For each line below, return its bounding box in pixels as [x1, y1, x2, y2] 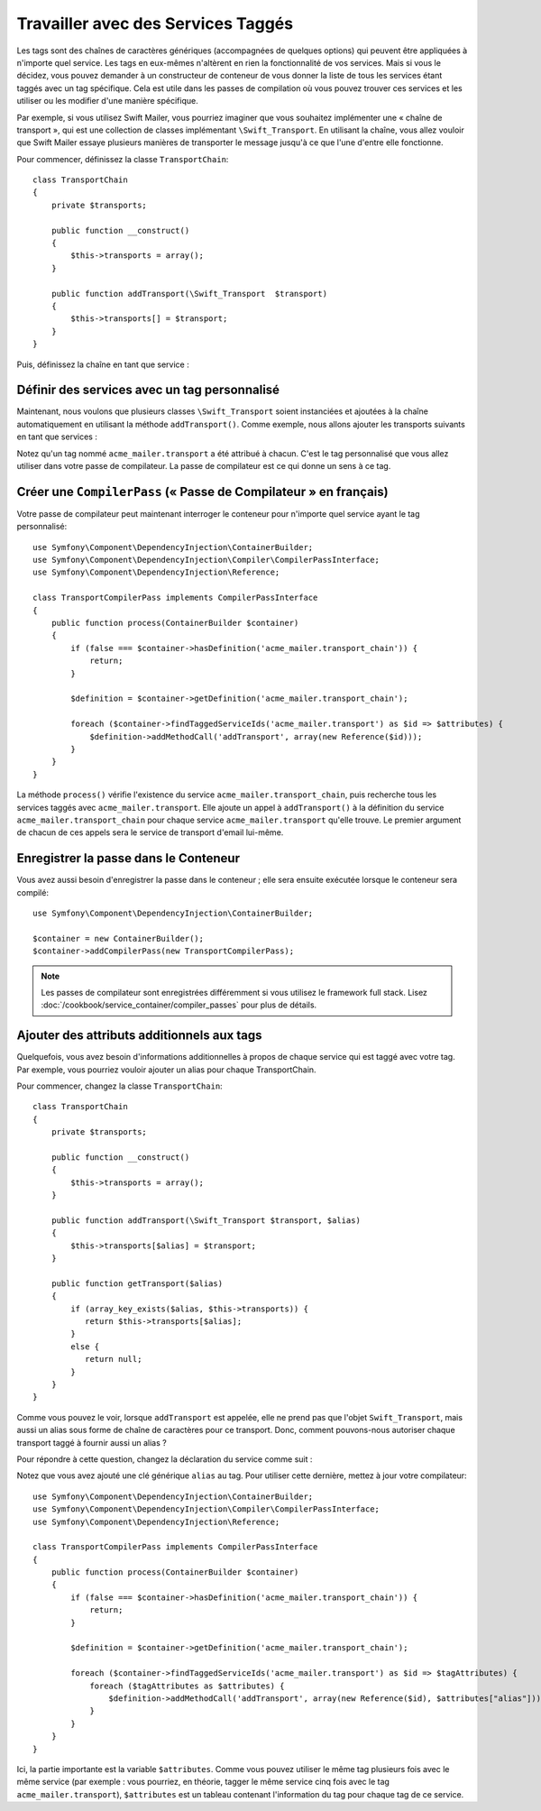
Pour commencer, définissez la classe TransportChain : [16, 153, 229, 164]
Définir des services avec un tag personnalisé [16, 382, 280, 398]
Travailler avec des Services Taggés [16, 14, 293, 33]
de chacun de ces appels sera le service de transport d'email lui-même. [16, 827, 284, 838]
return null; [84, 1354, 142, 1365]
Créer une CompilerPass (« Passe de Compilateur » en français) [16, 483, 389, 500]
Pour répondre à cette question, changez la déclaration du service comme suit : [16, 1453, 313, 1465]
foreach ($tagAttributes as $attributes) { [89, 1680, 285, 1691]
